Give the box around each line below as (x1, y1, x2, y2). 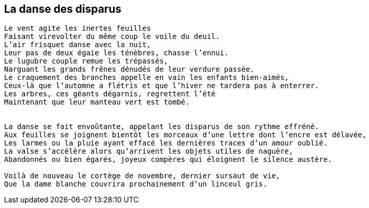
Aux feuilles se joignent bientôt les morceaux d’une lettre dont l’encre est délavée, (4, 131, 367, 139)
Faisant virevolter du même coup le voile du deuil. (4, 32, 220, 41)
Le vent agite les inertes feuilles (4, 24, 151, 33)
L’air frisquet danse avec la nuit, (4, 40, 151, 49)
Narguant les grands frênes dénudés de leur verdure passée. (4, 65, 254, 74)
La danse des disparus (4, 3, 121, 15)
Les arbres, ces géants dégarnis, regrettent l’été (4, 90, 216, 98)
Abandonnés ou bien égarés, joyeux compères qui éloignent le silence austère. (4, 155, 332, 164)
